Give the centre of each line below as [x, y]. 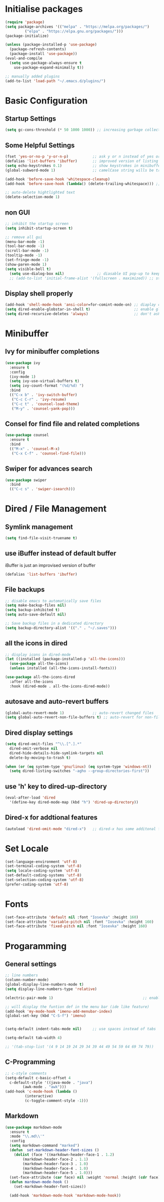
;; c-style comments [26, 1073]
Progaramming [36, 946]
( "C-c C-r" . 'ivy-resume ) [39, 399]
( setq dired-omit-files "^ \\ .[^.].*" [43, 744]
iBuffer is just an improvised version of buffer [51, 565]
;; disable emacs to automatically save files [53, 601]
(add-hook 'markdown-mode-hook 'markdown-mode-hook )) [65, 1195]
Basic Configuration [46, 100]
